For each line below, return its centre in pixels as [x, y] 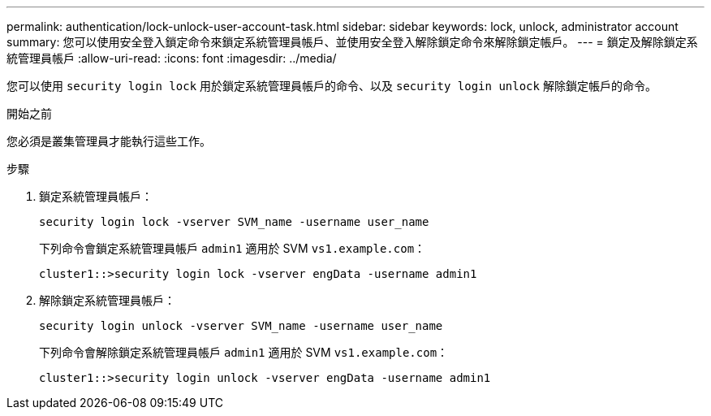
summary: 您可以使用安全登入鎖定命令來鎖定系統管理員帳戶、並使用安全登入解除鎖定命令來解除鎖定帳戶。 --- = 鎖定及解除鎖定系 [352, 42]
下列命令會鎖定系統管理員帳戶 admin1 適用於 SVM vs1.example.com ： [233, 248]
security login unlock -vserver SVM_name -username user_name [241, 326]
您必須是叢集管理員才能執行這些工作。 [109, 141]
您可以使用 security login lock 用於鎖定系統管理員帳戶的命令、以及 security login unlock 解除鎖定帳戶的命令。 [332, 86]
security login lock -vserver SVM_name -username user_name [234, 222]
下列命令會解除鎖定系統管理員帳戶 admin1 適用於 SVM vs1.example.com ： [244, 352]
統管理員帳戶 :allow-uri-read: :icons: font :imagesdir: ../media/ [172, 58]
